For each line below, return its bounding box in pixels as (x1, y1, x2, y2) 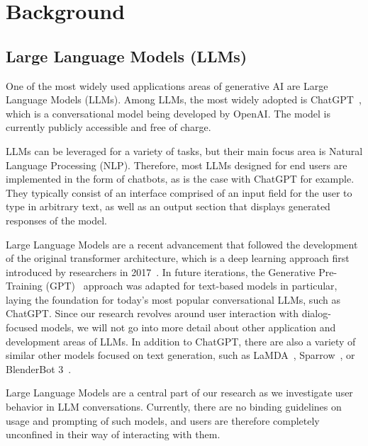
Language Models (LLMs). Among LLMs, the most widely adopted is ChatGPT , (6, 92, 362, 107)
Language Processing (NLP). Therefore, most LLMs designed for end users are (6, 157, 347, 172)
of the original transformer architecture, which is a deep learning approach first (6, 251, 350, 265)
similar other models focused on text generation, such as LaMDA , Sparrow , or (6, 348, 355, 362)
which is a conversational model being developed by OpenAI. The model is (6, 105, 330, 120)
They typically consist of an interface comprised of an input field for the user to (6, 185, 352, 200)
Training (6, 278, 43, 293)
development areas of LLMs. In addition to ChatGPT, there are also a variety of (6, 333, 356, 348)
